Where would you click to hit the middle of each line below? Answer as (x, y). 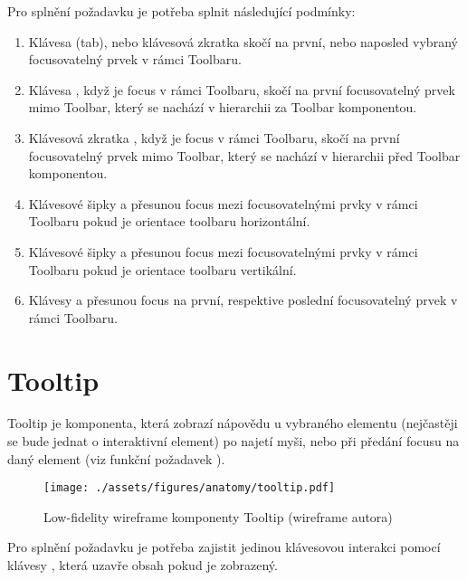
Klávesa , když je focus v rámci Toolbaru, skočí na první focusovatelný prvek (242, 89)
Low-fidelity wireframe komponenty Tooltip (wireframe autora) (218, 516)
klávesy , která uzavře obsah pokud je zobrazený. (143, 565)
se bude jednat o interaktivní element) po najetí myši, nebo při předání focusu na (233, 441)
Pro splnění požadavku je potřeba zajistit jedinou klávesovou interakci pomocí (224, 547)
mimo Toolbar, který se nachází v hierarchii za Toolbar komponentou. (223, 107)
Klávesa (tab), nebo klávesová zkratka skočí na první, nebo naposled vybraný (243, 41)
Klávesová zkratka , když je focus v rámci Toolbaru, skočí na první (214, 137)
